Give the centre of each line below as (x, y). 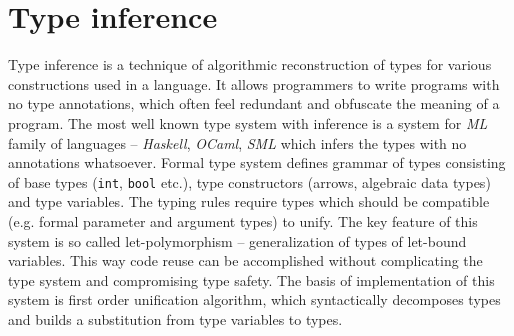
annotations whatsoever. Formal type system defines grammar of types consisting (257, 162)
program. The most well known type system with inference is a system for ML (248, 122)
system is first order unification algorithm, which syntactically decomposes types (254, 299)
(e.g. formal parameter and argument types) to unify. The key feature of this (243, 220)
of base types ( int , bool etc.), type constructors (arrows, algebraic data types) (249, 181)
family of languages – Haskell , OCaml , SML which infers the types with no (237, 142)
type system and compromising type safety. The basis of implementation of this (251, 279)
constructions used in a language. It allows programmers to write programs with (254, 83)
